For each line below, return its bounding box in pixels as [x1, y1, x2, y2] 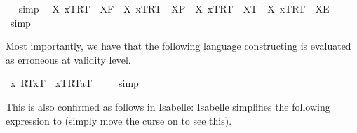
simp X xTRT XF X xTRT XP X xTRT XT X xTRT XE [18, 1, 330, 15]
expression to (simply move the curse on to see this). [6, 113, 232, 127]
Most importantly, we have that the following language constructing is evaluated [6, 38, 351, 53]
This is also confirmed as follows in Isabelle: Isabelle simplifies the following [6, 99, 330, 113]
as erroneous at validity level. [6, 52, 131, 66]
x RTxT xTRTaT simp [10, 76, 139, 90]
